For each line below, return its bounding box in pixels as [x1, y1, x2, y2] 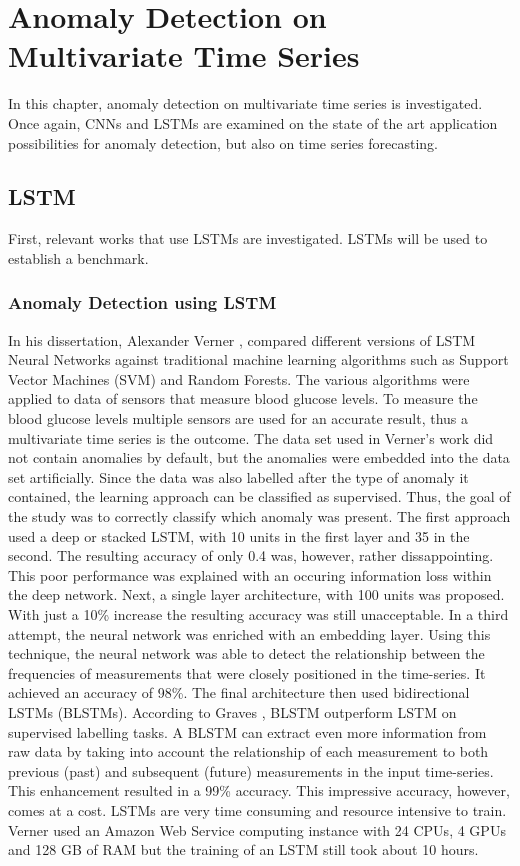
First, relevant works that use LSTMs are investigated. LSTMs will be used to [8, 228, 488, 249]
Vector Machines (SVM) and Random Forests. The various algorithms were [8, 368, 470, 389]
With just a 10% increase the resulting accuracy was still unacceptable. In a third [8, 604, 509, 625]
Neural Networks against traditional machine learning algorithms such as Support [8, 349, 509, 370]
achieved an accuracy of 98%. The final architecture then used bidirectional [8, 682, 470, 703]
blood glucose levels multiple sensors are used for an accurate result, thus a [8, 408, 469, 429]
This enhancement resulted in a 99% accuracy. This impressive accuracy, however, [8, 780, 510, 801]
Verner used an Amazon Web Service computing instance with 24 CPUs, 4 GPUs [8, 819, 506, 840]
